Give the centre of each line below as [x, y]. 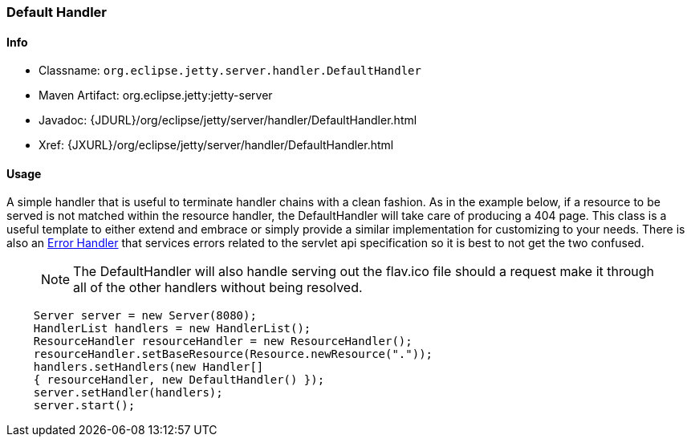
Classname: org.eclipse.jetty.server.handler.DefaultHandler [230, 71]
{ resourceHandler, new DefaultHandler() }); [179, 380]
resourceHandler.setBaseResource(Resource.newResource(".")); [233, 354]
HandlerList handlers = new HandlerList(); [172, 329]
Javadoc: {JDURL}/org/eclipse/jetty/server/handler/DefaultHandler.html [228, 120]
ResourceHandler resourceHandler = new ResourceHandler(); [223, 341]
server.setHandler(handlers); [128, 393]
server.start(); [84, 406]
